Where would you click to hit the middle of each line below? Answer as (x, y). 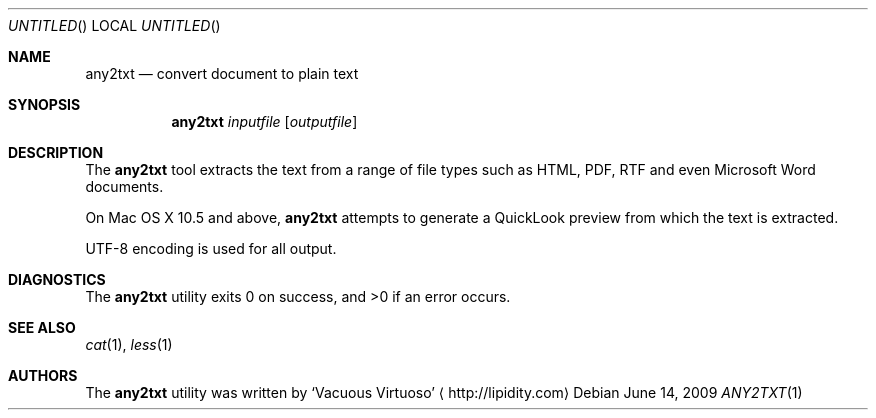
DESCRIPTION (56, 152)
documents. (124, 186)
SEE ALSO (42, 327)
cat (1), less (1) (129, 344)
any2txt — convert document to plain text (222, 73)
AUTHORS (43, 375)
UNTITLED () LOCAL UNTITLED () (114, 25)
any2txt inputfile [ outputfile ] (264, 121)
